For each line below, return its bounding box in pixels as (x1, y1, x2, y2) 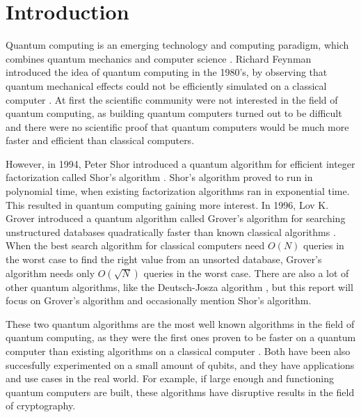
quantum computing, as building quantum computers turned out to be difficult (6, 106, 342, 120)
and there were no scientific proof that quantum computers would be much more (6, 119, 349, 134)
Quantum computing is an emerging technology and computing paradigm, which (6, 38, 349, 52)
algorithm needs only (6, 265, 95, 280)
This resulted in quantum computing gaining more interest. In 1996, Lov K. (6, 197, 329, 212)
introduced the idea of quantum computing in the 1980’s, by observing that (6, 65, 328, 79)
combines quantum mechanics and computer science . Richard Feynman (6, 51, 312, 65)
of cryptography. (6, 398, 76, 413)
